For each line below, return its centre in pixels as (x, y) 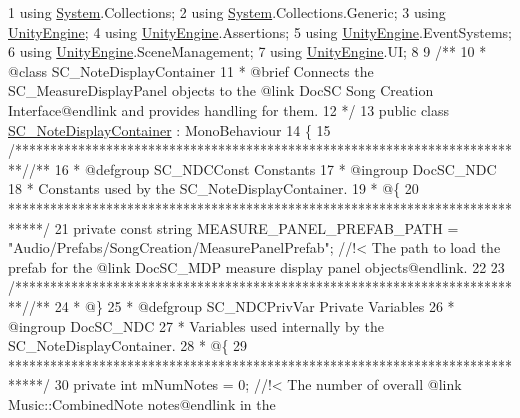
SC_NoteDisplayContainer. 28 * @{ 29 (128, 345)
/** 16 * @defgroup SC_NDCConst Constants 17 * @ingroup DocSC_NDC (263, 168)
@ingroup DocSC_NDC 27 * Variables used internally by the (196, 325)
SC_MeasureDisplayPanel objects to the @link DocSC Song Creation (221, 90)
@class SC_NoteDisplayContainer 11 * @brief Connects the (191, 70)
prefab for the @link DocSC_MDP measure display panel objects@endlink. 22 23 (256, 266)
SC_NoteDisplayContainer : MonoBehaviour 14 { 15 (169, 129)
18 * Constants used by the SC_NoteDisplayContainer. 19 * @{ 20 (213, 188)
